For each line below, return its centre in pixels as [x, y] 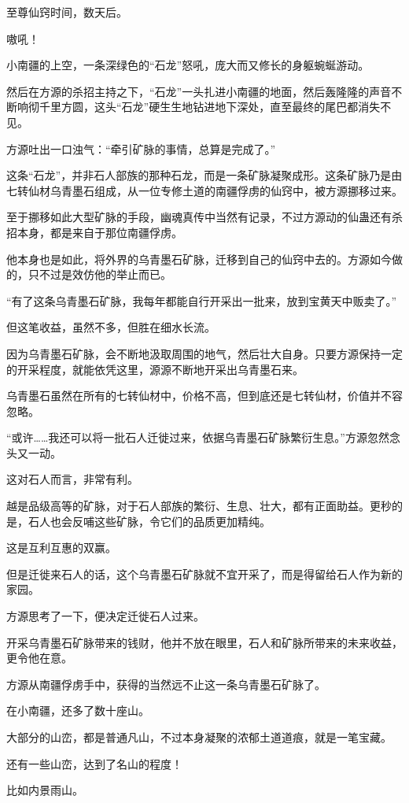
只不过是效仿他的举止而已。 [99, 274]
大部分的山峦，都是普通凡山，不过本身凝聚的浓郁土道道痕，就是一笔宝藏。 [199, 737]
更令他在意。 [39, 658]
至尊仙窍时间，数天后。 [67, 12]
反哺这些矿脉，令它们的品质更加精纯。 [171, 521]
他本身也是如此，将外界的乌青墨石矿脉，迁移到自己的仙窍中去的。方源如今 [199, 259]
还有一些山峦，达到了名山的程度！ [94, 763]
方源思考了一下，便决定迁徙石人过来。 [105, 616]
